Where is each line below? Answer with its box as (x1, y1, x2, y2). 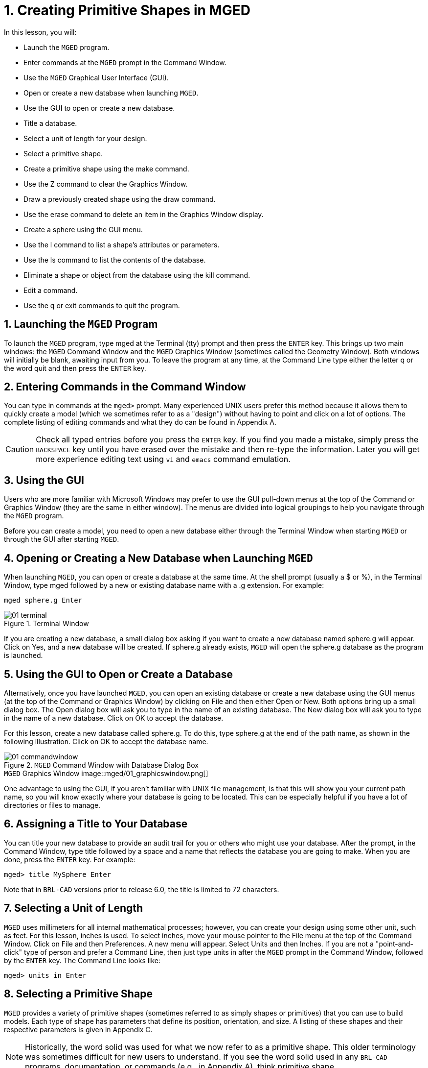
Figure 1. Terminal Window (4, 619, 89, 628)
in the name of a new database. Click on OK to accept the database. (4, 713, 224, 722)
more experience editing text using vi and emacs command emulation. (36, 454, 291, 464)
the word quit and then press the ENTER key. (4, 364, 146, 372)
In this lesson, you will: (4, 27, 77, 36)
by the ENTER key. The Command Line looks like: (4, 956, 161, 965)
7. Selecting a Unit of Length (4, 902, 143, 915)
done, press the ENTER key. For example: (4, 855, 135, 864)
